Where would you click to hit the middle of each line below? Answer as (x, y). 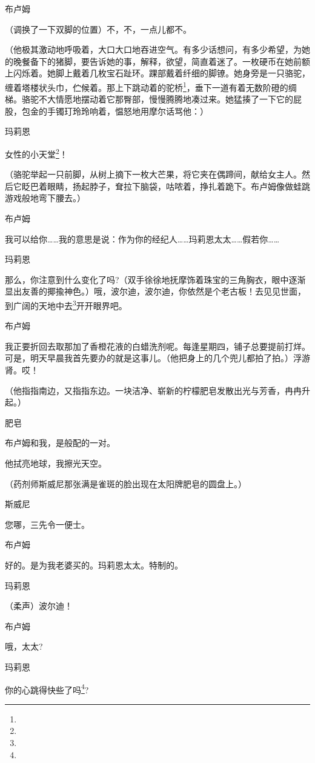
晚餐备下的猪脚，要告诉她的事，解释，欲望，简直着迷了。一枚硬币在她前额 (161, 61)
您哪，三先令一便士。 (47, 524)
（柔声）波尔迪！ (39, 606)
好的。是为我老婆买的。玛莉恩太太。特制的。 (94, 565)
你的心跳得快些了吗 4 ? (47, 688)
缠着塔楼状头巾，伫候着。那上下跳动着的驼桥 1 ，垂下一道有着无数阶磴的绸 (151, 86)
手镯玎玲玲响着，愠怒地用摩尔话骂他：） (128, 111)
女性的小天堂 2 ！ (36, 153)
